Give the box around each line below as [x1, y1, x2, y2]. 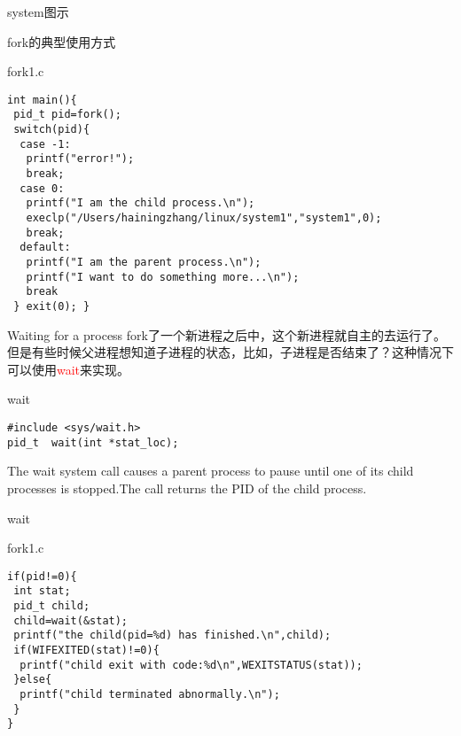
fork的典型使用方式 [7, 32, 116, 50]
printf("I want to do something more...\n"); [26, 270, 300, 283]
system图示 [7, 3, 69, 20]
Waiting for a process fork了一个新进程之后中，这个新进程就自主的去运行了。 [7, 325, 446, 344]
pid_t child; [13, 600, 90, 612]
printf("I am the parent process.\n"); [26, 256, 262, 268]
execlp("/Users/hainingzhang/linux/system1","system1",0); [26, 212, 382, 225]
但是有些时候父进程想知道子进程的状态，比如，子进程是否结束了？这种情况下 [7, 343, 454, 361]
